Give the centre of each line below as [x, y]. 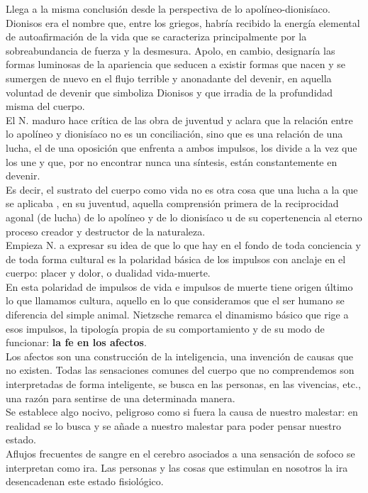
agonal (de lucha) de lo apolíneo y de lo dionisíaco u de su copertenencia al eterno [184, 217]
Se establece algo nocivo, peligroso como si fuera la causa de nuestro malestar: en [182, 412]
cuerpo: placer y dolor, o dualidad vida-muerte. [108, 273]
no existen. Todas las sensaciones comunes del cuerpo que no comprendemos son [180, 370]
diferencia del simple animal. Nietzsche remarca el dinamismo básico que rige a [177, 315]
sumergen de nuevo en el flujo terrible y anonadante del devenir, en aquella [169, 78]
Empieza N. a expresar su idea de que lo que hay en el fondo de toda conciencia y [183, 245]
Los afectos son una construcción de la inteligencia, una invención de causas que [179, 356]
